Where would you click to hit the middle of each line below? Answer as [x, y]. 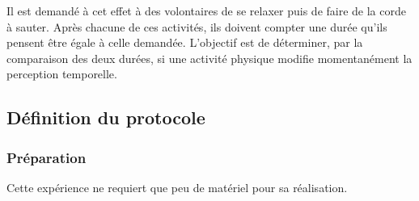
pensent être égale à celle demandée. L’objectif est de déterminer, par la [185, 42]
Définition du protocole [106, 117]
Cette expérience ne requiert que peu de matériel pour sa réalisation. [177, 187]
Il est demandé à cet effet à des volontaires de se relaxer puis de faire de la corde [206, 10]
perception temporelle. [62, 74]
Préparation [47, 157]
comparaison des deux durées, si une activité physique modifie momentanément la [209, 58]
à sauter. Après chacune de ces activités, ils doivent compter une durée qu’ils [197, 26]
